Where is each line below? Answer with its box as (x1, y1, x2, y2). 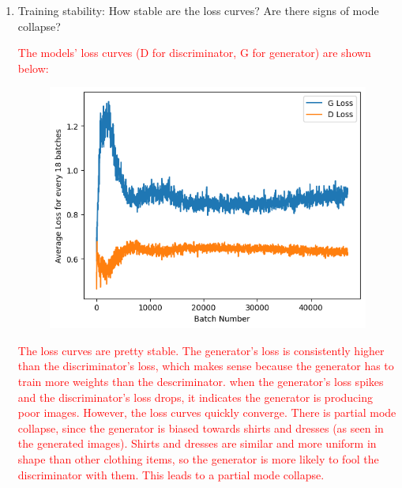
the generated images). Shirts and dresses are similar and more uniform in (17, 435, 377, 452)
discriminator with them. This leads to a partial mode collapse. (17, 466, 325, 482)
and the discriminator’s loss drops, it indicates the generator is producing (17, 388, 373, 405)
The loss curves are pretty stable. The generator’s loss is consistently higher (17, 342, 385, 358)
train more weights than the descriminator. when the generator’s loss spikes (17, 373, 384, 390)
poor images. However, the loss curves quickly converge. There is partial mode (17, 404, 396, 421)
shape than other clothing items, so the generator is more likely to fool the (17, 451, 379, 467)
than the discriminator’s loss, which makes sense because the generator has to (17, 357, 394, 374)
